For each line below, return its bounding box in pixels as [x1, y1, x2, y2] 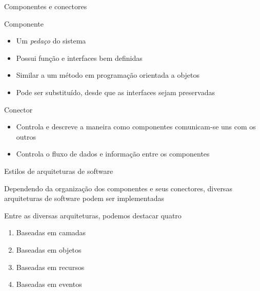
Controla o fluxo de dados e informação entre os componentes [16, 148, 210, 159]
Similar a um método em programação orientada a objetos [16, 70, 200, 80]
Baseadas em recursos [16, 261, 85, 272]
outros [16, 131, 36, 142]
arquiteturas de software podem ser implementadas [4, 193, 164, 204]
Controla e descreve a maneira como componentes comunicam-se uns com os [16, 121, 256, 132]
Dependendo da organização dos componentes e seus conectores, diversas [4, 183, 232, 193]
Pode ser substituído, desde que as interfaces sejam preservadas [16, 86, 215, 97]
